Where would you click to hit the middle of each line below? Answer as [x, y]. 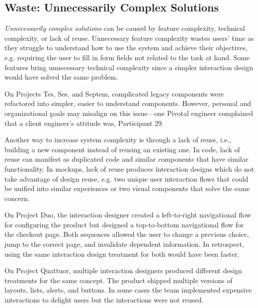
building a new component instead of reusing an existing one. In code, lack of [122, 149]
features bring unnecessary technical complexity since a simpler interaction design [129, 67]
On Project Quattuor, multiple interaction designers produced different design [123, 270]
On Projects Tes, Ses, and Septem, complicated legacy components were [114, 93]
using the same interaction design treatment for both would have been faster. [122, 254]
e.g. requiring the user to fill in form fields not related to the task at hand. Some [127, 57]
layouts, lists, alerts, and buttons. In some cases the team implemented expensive [128, 290]
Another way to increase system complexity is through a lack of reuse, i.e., [118, 140]
